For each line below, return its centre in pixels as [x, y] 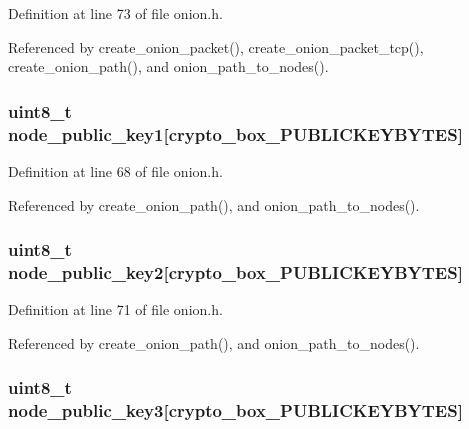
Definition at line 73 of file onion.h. [115, 13]
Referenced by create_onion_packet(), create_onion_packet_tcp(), [216, 46]
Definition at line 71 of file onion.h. [115, 309]
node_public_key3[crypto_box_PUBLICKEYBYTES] [235, 410]
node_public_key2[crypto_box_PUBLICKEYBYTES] [235, 271]
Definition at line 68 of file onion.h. [115, 170]
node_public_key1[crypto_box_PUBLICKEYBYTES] [235, 133]
